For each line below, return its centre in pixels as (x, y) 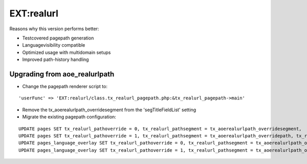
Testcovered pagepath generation (58, 38)
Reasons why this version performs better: (54, 29)
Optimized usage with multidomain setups (67, 52)
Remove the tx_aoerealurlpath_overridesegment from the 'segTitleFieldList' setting (109, 110)
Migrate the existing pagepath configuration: (69, 117)
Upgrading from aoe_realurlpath (62, 74)
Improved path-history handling (56, 59)
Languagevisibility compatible (54, 45)
